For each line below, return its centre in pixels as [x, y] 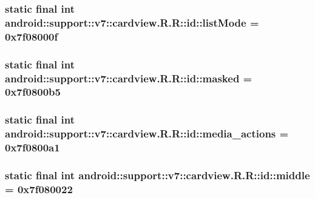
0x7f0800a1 [32, 147]
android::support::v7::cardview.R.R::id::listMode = [132, 22]
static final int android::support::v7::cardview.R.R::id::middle [157, 175]
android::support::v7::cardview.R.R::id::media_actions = [147, 134]
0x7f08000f [32, 36]
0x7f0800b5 [33, 92]
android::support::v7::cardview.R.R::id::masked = [129, 78]
